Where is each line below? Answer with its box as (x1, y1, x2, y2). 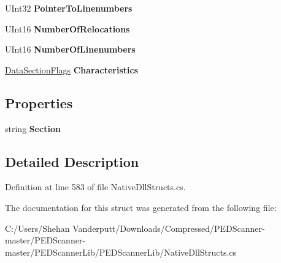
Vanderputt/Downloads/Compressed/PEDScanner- (72, 221, 265, 234)
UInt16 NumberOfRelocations (5, 22, 130, 35)
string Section (5, 122, 61, 135)
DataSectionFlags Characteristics (5, 63, 139, 76)
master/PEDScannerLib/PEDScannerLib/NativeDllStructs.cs (5, 245, 237, 258)
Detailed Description (5, 152, 139, 171)
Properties (5, 93, 73, 112)
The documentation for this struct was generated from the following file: (5, 201, 277, 213)
